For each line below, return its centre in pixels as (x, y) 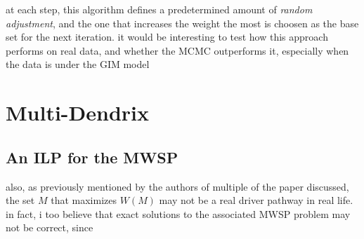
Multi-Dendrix (78, 112)
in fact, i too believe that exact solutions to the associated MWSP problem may (178, 213)
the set (20, 200)
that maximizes (84, 200)
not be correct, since (50, 227)
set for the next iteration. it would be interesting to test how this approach (167, 37)
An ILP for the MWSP (92, 157)
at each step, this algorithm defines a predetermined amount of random (159, 9)
